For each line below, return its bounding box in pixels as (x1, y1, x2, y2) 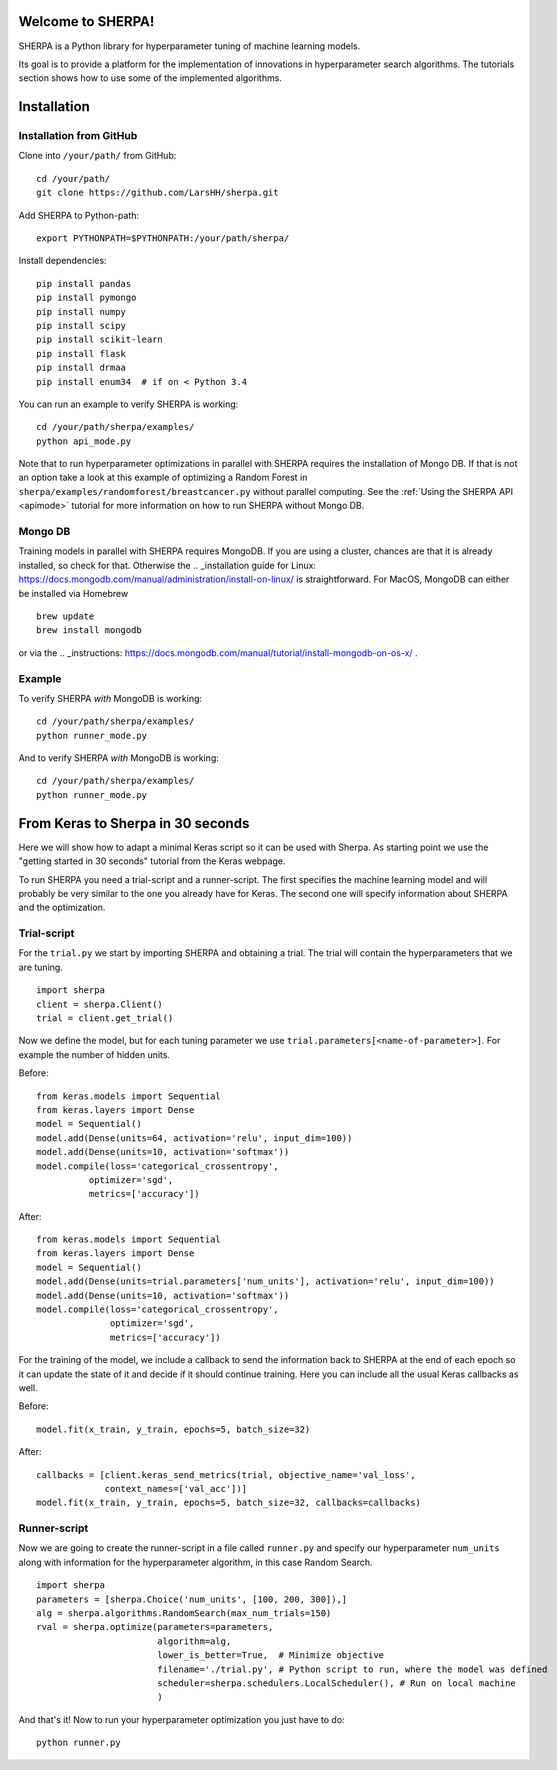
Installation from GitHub (18, 129, 138, 143)
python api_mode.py (36, 435, 132, 447)
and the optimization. (18, 901, 106, 914)
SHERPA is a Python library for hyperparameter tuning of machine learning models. (18, 40, 361, 52)
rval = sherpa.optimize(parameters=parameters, (36, 1621, 274, 1633)
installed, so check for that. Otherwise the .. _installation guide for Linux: (18, 559, 317, 571)
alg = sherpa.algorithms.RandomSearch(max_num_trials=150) (36, 1608, 332, 1619)
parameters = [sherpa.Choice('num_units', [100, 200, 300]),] (36, 1593, 348, 1605)
